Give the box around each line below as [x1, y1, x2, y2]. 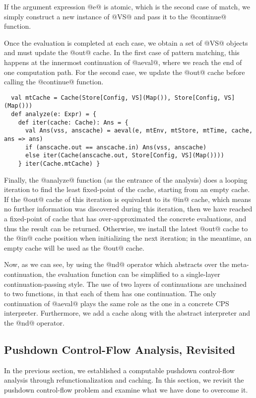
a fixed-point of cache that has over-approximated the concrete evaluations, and [4, 213, 247, 224]
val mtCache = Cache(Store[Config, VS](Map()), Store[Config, [11, 94, 221, 101]
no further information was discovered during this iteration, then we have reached [4, 203, 253, 214]
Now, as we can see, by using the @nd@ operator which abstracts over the [4, 259, 229, 269]
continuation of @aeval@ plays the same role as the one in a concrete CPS [4, 298, 229, 308]
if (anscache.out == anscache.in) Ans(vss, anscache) [25, 143, 207, 151]
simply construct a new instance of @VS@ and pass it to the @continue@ [4, 11, 227, 21]
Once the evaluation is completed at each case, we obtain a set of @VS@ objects [4, 37, 248, 48]
